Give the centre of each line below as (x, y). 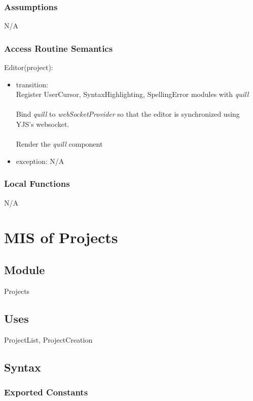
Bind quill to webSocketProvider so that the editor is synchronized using (128, 114)
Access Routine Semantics (59, 48)
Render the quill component (59, 144)
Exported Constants (46, 392)
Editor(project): (29, 67)
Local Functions (37, 183)
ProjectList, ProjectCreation (48, 339)
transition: (32, 84)
